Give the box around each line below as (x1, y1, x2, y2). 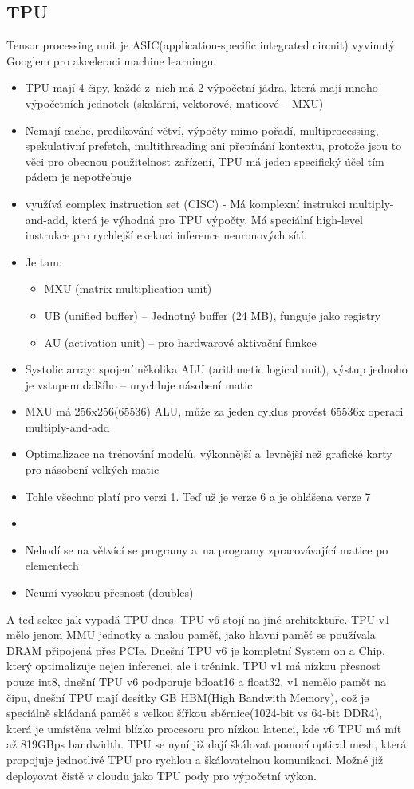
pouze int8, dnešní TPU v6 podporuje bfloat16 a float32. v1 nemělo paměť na (6, 673, 386, 690)
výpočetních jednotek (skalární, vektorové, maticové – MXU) (25, 94, 324, 111)
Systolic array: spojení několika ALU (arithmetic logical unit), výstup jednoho (25, 361, 408, 377)
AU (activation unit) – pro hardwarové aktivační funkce (44, 333, 317, 350)
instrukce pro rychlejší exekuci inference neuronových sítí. (25, 227, 307, 243)
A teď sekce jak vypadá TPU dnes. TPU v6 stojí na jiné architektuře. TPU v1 (6, 610, 391, 627)
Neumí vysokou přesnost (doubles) (25, 584, 194, 601)
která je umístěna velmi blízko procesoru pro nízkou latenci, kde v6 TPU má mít (6, 720, 402, 736)
